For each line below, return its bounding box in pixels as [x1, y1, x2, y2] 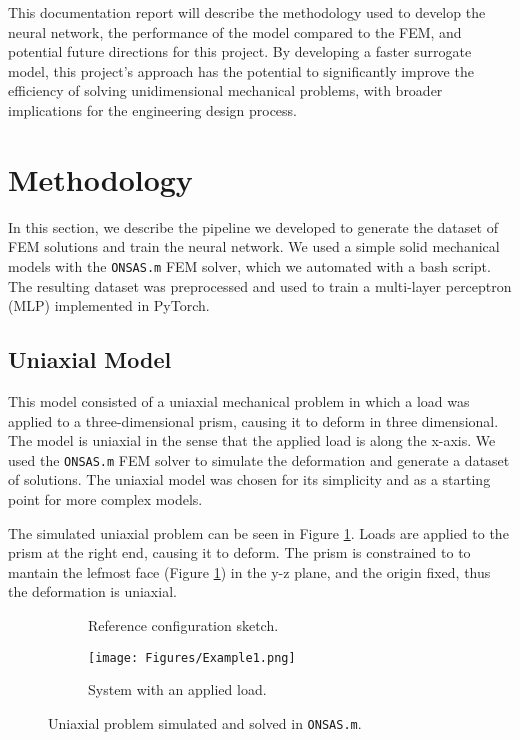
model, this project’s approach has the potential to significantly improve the [8, 60, 474, 81]
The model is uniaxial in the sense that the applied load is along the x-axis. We [8, 430, 496, 451]
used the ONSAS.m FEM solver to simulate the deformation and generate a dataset [8, 449, 510, 470]
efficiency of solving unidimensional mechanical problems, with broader [8, 80, 443, 101]
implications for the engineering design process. [8, 99, 297, 120]
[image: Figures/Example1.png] [88, 650, 296, 665]
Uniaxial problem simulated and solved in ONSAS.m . [48, 712, 362, 733]
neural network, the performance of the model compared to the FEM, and [8, 21, 462, 42]
